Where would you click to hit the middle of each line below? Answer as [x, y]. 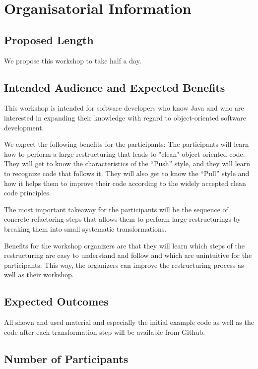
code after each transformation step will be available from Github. [105, 332]
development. [24, 127]
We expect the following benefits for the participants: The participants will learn [127, 144]
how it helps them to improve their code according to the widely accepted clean [125, 183]
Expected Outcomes [56, 301]
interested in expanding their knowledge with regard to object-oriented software [125, 117]
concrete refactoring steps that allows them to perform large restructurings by [123, 219]
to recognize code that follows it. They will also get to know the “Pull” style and [127, 173]
